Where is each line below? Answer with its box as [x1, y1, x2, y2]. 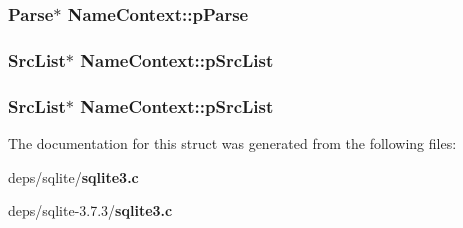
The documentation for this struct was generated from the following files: [8, 132, 457, 153]
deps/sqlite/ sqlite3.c [8, 166, 139, 187]
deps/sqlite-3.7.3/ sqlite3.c [8, 200, 173, 221]
